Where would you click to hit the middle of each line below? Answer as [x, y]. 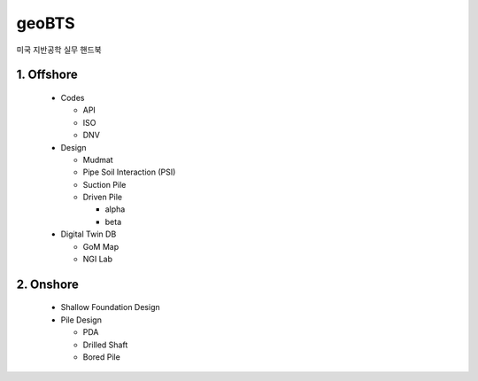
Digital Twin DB [89, 234]
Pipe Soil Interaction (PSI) [129, 172]
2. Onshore [48, 284]
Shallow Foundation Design [111, 307]
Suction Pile [104, 184]
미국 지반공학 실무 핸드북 [59, 50]
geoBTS [46, 23]
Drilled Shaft [105, 345]
